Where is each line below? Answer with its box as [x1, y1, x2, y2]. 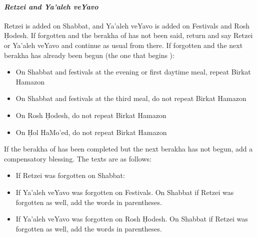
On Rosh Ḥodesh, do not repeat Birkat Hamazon [15, 109, 166, 120]
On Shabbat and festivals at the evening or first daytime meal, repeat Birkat [15, 66, 251, 77]
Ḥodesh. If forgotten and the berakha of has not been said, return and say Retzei [4, 30, 253, 40]
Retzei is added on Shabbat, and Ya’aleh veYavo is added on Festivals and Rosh [4, 20, 249, 30]
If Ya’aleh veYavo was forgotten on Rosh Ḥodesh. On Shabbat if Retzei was [15, 213, 248, 224]
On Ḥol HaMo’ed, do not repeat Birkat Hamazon [15, 126, 167, 137]
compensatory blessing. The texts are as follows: [4, 153, 151, 163]
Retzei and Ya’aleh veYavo [4, 1, 98, 11]
